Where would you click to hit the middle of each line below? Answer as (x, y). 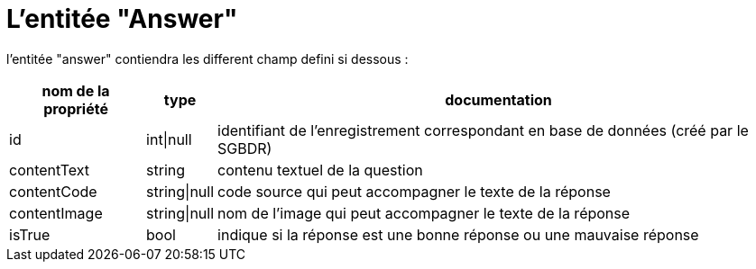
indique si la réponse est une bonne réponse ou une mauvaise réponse (458, 234)
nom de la (76, 90)
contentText (50, 170)
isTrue (30, 234)
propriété (76, 108)
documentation (498, 99)
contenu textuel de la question (320, 170)
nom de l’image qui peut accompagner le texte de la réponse (424, 213)
